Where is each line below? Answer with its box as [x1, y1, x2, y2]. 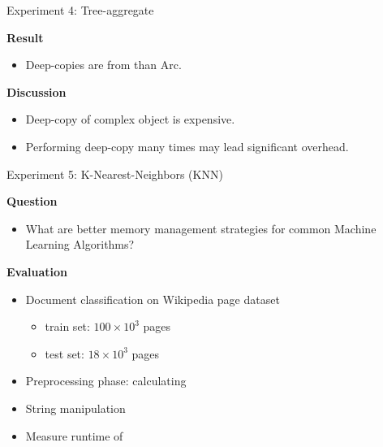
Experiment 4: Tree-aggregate [6, 2, 154, 18]
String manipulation [25, 399, 126, 416]
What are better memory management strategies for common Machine [25, 219, 377, 237]
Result [6, 28, 44, 46]
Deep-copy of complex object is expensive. [25, 111, 235, 128]
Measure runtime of [25, 427, 123, 444]
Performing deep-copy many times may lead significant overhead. [25, 137, 349, 154]
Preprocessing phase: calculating [25, 372, 187, 389]
